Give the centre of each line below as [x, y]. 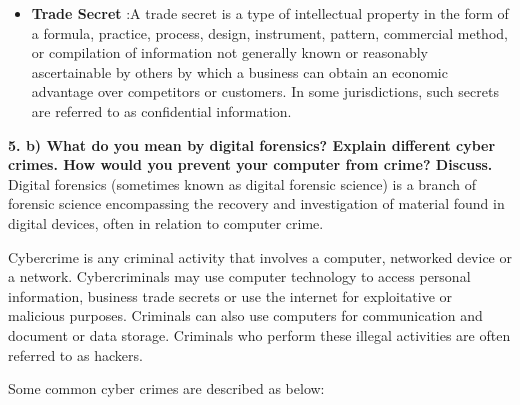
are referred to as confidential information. [161, 110]
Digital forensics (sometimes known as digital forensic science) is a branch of [242, 183]
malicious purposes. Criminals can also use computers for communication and [245, 315]
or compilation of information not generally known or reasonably [230, 52]
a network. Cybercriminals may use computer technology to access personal [239, 276]
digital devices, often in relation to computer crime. [166, 222]
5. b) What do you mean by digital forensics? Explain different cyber [252, 144]
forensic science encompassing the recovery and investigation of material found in [256, 203]
